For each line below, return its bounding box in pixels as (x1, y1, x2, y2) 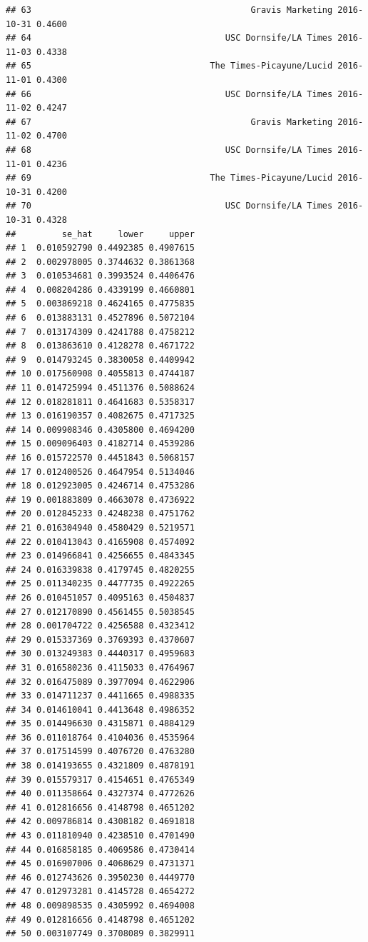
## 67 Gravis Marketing (6, 116, 333, 127)
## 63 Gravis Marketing (6, 5, 333, 15)
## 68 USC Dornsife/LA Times (6, 144, 333, 155)
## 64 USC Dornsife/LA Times (6, 33, 333, 44)
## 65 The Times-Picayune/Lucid (6, 61, 333, 71)
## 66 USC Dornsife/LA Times (6, 89, 333, 99)
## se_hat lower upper (6, 229, 195, 239)
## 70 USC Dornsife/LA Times (6, 201, 333, 211)
